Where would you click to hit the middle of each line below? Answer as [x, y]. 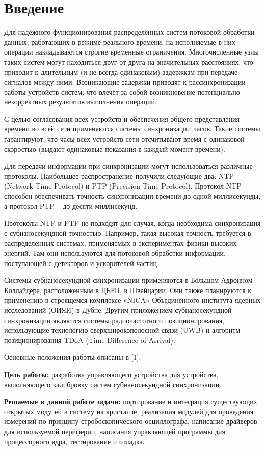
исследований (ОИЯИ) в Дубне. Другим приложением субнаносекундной [118, 310]
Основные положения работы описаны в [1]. [73, 357]
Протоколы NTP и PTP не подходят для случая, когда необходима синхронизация [132, 223]
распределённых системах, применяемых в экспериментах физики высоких [121, 243]
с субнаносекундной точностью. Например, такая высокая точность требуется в [128, 233]
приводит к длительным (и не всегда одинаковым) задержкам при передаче [121, 72]
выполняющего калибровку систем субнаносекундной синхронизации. [113, 384]
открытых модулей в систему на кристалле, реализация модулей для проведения [129, 411]
